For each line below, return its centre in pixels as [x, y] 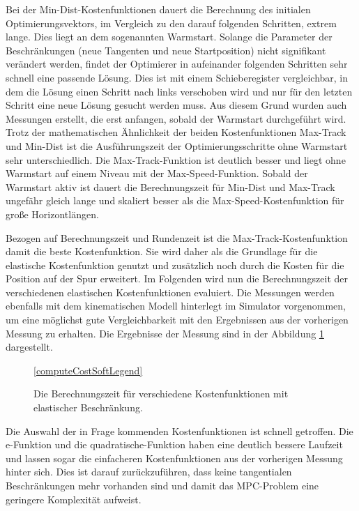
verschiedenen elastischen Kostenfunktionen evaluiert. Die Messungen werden [170, 292]
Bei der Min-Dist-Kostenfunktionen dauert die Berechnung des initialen [158, 9]
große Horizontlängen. [52, 214]
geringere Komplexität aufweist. [74, 499]
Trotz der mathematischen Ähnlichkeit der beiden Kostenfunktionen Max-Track [176, 132]
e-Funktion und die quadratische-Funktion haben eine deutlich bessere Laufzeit [174, 444]
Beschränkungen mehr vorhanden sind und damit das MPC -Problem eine [162, 485]
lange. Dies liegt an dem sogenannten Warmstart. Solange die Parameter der [169, 37]
